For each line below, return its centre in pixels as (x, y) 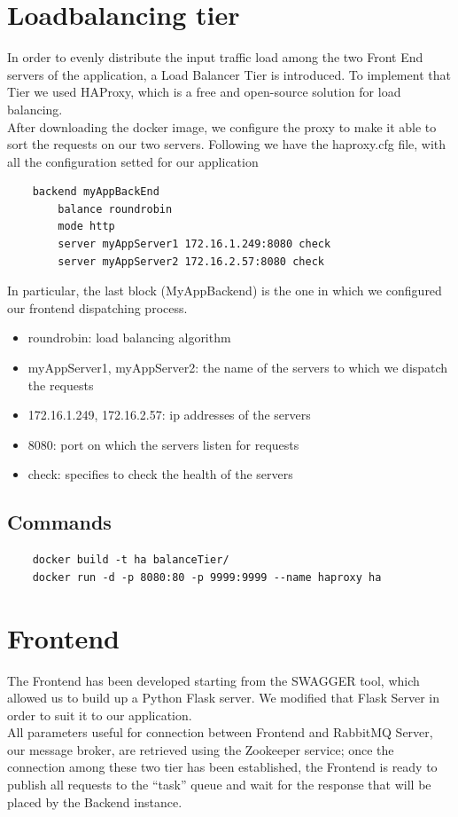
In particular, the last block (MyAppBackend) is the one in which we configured (225, 291)
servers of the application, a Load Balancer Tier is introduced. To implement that (229, 74)
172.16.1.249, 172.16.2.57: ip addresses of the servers (169, 415)
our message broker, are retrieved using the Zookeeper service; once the (201, 749)
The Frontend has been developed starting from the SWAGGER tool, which (213, 680)
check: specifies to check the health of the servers (160, 474)
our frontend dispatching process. (97, 307)
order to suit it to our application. (100, 715)
